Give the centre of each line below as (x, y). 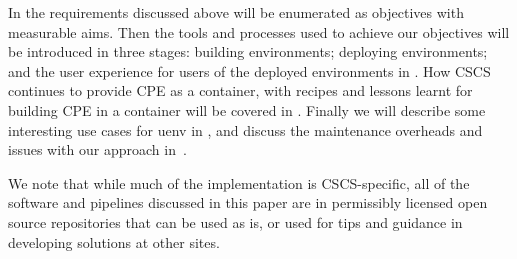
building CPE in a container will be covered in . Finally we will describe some (247, 109)
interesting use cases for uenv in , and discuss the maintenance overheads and (245, 129)
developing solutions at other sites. (114, 241)
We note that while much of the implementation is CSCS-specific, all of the (239, 182)
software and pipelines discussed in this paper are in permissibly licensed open (248, 202)
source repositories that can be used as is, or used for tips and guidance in (235, 221)
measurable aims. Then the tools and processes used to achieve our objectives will (259, 31)
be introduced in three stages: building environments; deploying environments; (248, 51)
